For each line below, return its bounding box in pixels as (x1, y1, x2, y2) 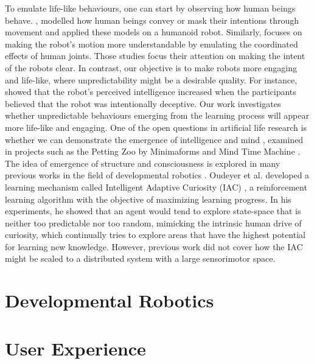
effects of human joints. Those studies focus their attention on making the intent (5, 49, 305, 62)
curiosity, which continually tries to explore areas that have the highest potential (5, 228, 305, 241)
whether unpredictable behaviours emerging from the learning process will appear (5, 109, 309, 122)
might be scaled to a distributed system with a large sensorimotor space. (5, 252, 276, 265)
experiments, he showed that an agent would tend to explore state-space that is (5, 205, 301, 217)
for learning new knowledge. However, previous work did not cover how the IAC (5, 240, 303, 253)
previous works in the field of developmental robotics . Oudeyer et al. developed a (5, 169, 310, 181)
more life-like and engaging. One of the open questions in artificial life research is (5, 121, 307, 133)
